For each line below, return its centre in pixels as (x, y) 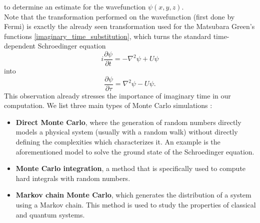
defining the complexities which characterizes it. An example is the (118, 142)
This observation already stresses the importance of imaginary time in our (117, 95)
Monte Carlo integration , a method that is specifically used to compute (131, 168)
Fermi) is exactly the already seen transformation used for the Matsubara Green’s (129, 26)
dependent (20, 46)
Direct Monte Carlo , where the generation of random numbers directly (128, 122)
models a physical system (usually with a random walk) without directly (127, 132)
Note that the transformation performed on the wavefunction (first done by (119, 16)
